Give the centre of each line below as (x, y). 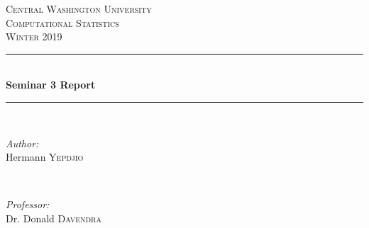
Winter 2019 (34, 36)
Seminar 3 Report (51, 85)
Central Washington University (79, 8)
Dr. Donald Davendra (54, 218)
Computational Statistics (62, 22)
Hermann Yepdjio (45, 157)
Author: (22, 143)
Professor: (28, 204)
